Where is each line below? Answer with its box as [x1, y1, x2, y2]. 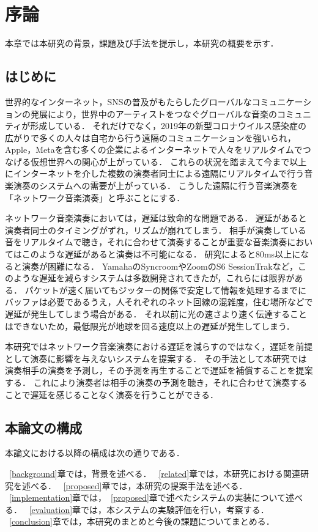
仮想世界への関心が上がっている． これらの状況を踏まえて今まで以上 [30, 155, 307, 168]
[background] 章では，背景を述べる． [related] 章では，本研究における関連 [9, 467, 301, 479]
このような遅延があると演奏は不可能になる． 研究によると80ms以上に [21, 248, 301, 260]
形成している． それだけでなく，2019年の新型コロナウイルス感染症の [30, 119, 306, 132]
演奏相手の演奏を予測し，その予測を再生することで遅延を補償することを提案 [5, 364, 313, 377]
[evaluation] [29, 503, 73, 515]
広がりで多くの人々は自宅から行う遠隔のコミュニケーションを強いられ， [5, 131, 296, 144]
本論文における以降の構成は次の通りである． [5, 446, 185, 459]
